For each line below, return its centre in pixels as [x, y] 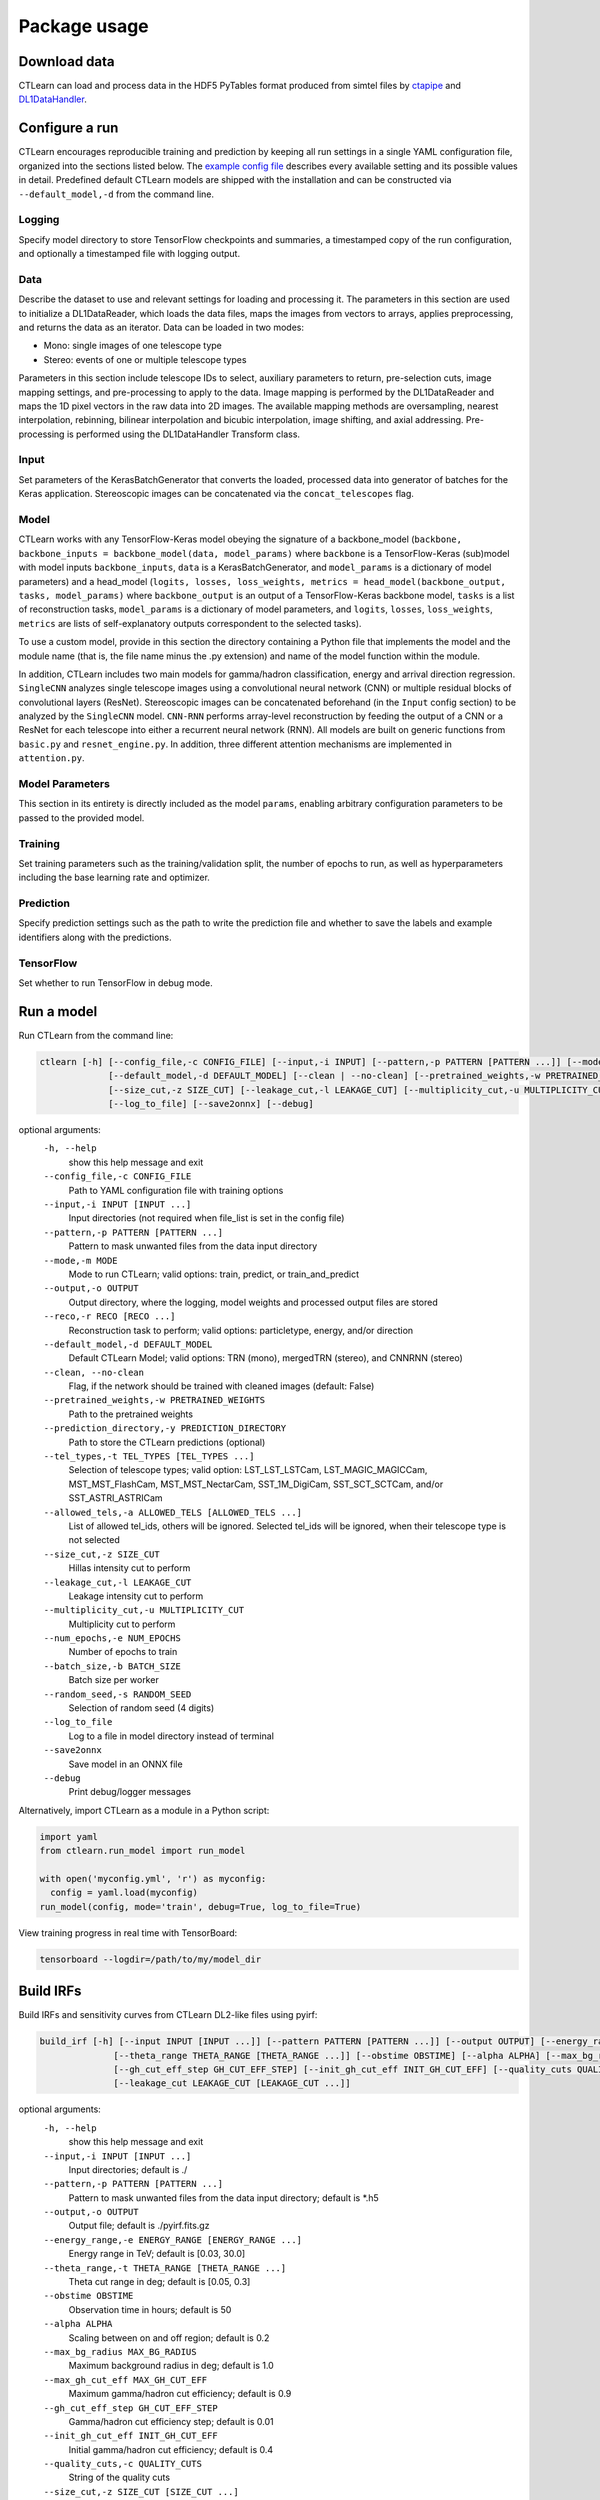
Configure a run [68, 128]
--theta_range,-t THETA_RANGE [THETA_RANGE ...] [165, 2268]
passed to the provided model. [81, 817]
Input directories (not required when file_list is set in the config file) [206, 1218]
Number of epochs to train [123, 1652]
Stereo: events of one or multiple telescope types [145, 359]
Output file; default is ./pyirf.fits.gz [139, 2226]
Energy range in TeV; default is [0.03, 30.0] [157, 2254]
